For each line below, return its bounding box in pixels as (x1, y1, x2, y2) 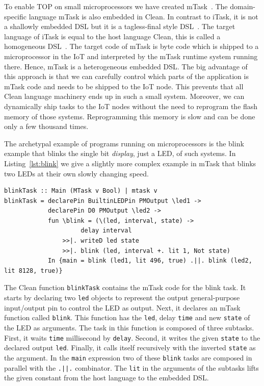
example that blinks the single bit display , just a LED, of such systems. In (4, 148, 236, 159)
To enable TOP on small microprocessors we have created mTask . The (4, 1, 228, 11)
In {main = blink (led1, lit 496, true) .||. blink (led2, (47, 257, 252, 265)
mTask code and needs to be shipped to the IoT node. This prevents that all (4, 81, 244, 91)
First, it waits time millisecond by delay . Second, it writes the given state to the (4, 332, 260, 343)
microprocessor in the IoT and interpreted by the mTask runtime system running (4, 50, 258, 61)
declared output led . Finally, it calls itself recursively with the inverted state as (4, 342, 256, 353)
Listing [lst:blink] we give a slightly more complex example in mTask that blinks (4, 158, 256, 168)
